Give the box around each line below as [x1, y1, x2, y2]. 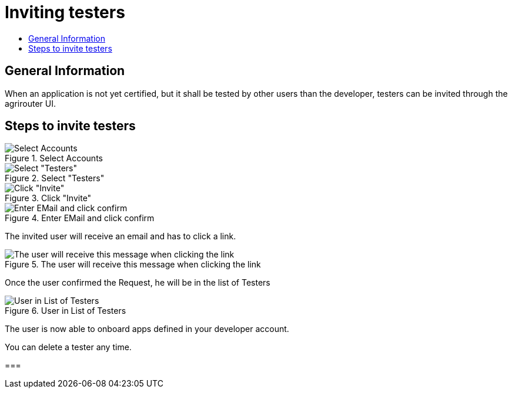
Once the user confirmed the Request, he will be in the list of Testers [5, 277, 270, 288]
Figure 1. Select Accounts [5, 153, 103, 164]
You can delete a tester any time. [5, 342, 132, 353]
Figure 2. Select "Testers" [5, 173, 105, 184]
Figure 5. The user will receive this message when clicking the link [5, 259, 261, 270]
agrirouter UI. [5, 98, 56, 109]
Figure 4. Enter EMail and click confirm [5, 213, 155, 223]
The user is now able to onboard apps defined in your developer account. [5, 324, 289, 334]
